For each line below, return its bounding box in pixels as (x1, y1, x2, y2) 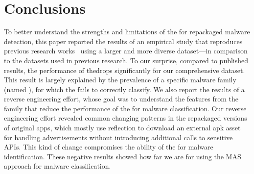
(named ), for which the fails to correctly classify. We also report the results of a (4, 84, 245, 94)
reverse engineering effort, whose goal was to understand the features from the (4, 94, 238, 104)
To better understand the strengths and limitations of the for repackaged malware (4, 26, 250, 37)
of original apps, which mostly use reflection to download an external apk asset (4, 123, 241, 133)
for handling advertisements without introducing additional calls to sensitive (4, 132, 233, 142)
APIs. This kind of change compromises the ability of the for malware (4, 142, 213, 152)
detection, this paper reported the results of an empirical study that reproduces (4, 36, 243, 46)
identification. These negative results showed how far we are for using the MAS (4, 151, 241, 161)
